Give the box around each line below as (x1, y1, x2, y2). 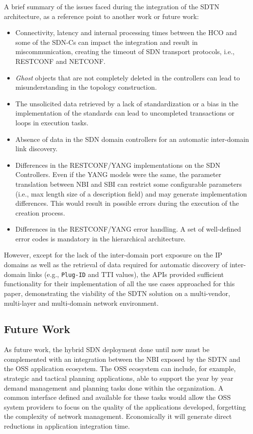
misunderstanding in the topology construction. (15, 82, 157, 92)
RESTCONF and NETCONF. (15, 56, 106, 66)
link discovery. (15, 143, 58, 154)
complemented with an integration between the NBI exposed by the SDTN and (4, 354, 240, 364)
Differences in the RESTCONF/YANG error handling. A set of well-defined (15, 224, 241, 234)
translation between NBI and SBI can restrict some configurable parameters (15, 178, 242, 189)
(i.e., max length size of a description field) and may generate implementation (15, 188, 247, 198)
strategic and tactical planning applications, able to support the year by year (4, 373, 234, 383)
